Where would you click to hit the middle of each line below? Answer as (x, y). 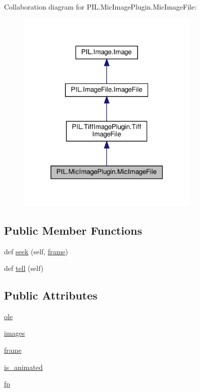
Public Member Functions (73, 230)
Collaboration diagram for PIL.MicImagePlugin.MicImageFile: (101, 7)
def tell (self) (24, 268)
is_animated (23, 367)
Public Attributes (51, 295)
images (15, 333)
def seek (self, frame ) (36, 251)
